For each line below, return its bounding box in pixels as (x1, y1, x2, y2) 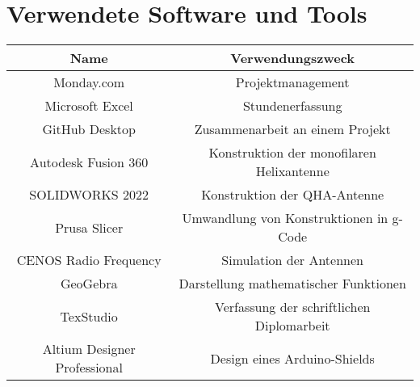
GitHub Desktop (42, 120, 136, 139)
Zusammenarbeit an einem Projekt (194, 120, 391, 139)
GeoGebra (60, 274, 118, 293)
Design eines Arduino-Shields (210, 348, 375, 368)
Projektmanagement (235, 73, 350, 92)
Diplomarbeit (254, 316, 330, 335)
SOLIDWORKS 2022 (29, 185, 149, 204)
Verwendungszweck (230, 48, 355, 68)
